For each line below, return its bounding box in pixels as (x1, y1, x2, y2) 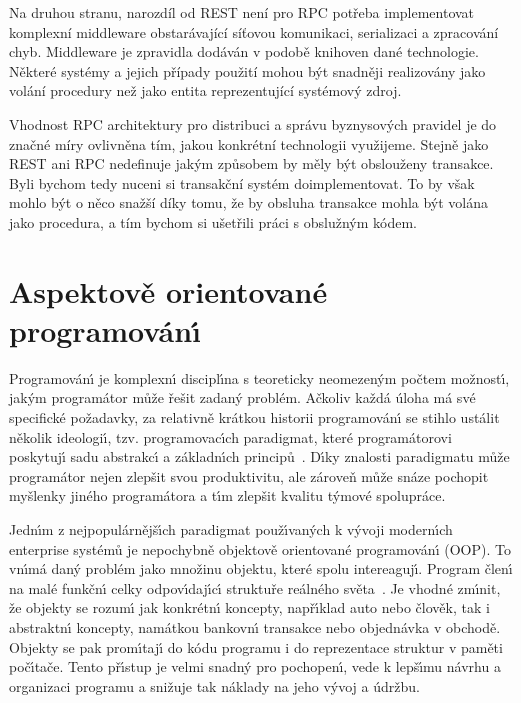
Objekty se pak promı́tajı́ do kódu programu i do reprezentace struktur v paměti (9, 636, 503, 657)
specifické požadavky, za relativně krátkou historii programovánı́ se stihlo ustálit (9, 407, 500, 428)
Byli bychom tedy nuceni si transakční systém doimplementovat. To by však (9, 172, 475, 193)
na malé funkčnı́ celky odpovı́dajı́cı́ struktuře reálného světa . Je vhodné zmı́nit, (9, 577, 501, 598)
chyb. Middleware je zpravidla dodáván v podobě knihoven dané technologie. (9, 41, 479, 62)
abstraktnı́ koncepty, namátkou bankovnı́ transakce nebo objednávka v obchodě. (9, 616, 501, 637)
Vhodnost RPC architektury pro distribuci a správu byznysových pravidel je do (9, 113, 497, 134)
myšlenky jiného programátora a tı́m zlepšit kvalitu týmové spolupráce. (9, 485, 446, 506)
